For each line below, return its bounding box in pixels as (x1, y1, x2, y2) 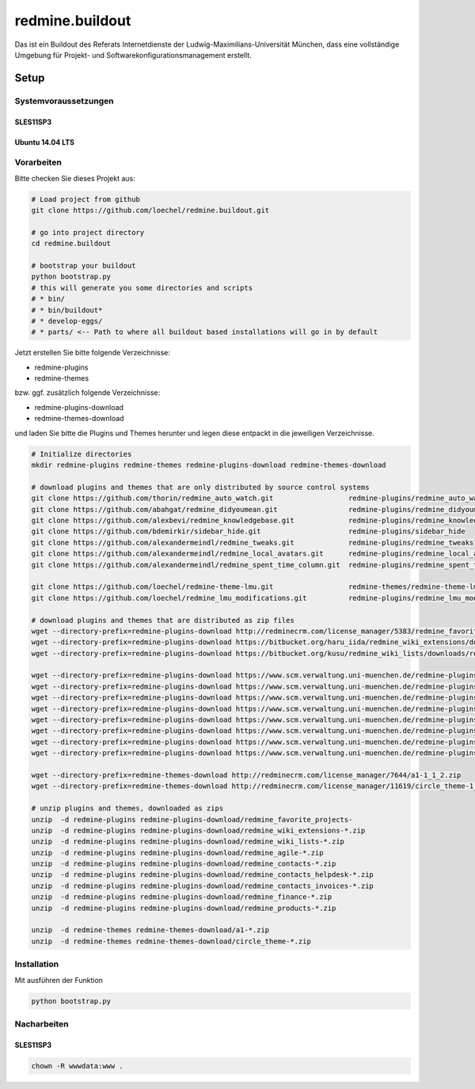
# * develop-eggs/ (31, 317, 103, 325)
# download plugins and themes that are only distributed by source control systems (31, 483, 370, 491)
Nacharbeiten (14, 1018, 69, 1029)
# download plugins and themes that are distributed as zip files (31, 616, 294, 624)
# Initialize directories (31, 450, 132, 458)
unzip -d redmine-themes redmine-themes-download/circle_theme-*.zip (31, 936, 312, 946)
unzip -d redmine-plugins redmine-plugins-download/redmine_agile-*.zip (31, 848, 324, 857)
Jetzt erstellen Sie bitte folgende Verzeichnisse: (14, 348, 170, 358)
